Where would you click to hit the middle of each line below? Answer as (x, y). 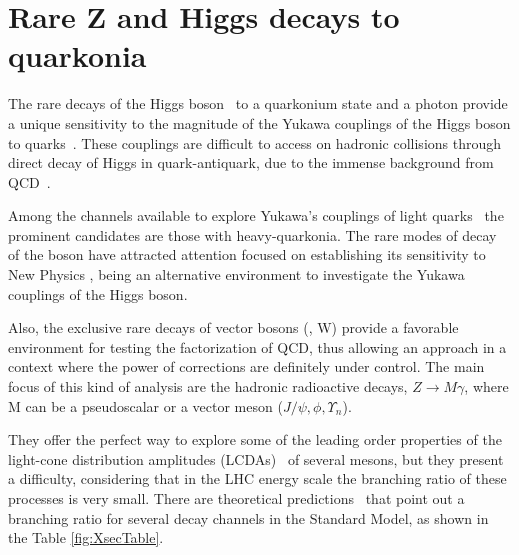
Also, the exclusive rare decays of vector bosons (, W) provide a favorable (233, 327)
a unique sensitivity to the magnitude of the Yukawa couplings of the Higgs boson (259, 122)
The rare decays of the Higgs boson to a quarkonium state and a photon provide (258, 103)
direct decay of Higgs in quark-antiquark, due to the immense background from (251, 162)
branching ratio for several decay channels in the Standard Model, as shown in (248, 517)
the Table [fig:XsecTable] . (86, 537)
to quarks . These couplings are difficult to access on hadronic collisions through (255, 142)
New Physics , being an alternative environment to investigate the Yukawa (236, 274)
